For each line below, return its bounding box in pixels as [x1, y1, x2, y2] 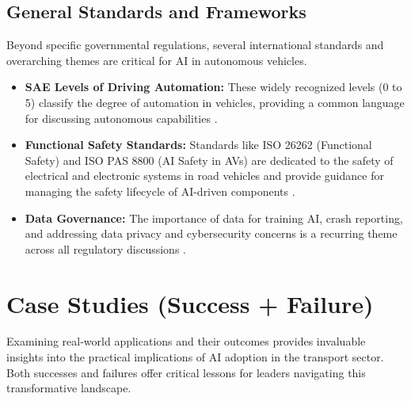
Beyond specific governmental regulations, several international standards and [6, 36, 384, 53]
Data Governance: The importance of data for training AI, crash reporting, [25, 209, 403, 226]
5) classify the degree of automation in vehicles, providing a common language [25, 94, 405, 110]
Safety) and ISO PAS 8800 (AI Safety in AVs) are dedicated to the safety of [25, 151, 394, 168]
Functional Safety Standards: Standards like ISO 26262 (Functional [25, 136, 372, 153]
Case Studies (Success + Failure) [6, 287, 374, 319]
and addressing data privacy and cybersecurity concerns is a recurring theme [25, 225, 398, 242]
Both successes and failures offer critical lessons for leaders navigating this [6, 364, 366, 380]
